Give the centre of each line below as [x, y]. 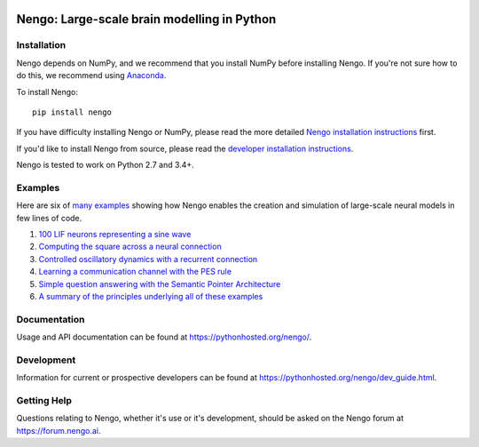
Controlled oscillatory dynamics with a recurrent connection [148, 259]
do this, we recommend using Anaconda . [91, 76]
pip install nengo [72, 112]
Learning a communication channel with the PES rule [135, 272]
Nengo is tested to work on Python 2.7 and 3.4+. [105, 165]
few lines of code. [49, 218]
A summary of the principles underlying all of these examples [151, 296]
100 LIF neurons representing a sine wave [115, 235]
